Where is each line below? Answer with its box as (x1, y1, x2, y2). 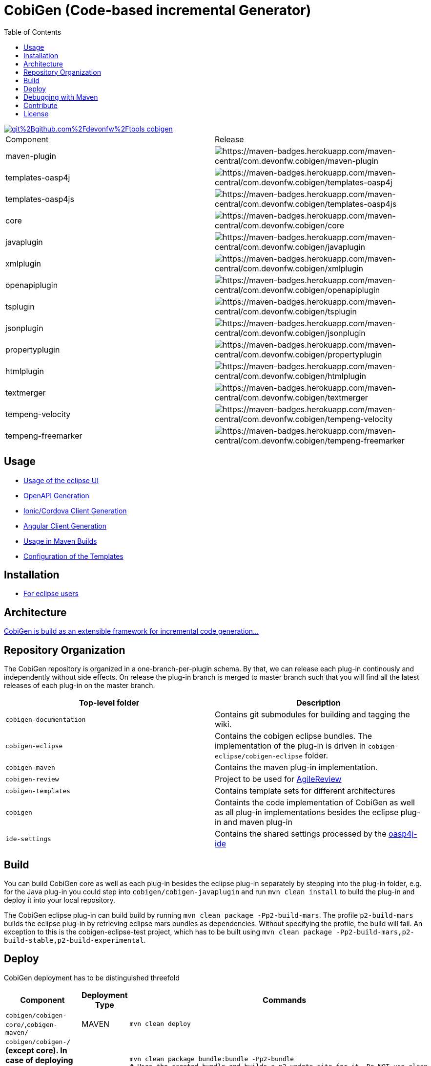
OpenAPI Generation (23, 491, 89, 500)
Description (296, 698, 341, 708)
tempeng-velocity (5, 409, 71, 419)
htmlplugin (5, 366, 44, 376)
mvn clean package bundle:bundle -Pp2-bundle (129, 1055, 294, 1063)
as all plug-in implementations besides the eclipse (215, 807, 399, 818)
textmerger (5, 387, 46, 398)
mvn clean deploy (129, 1020, 191, 1028)
